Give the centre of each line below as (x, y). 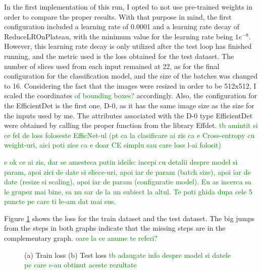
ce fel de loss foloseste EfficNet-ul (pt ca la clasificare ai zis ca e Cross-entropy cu (129, 135)
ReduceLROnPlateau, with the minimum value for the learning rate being (119, 36)
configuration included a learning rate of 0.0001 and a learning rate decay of (122, 26)
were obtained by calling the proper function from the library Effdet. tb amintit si (131, 125)
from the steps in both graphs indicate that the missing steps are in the (115, 228)
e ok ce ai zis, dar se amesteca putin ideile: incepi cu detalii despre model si (121, 161)
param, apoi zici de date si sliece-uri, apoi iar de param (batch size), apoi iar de (127, 172)
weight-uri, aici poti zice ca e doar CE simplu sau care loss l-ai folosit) (113, 145)
